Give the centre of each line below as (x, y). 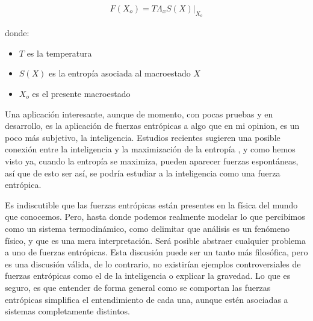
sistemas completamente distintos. (68, 311)
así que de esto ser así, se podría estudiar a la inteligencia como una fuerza (143, 173)
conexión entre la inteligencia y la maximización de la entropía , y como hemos (150, 149)
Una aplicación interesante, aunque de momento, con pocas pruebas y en (139, 114)
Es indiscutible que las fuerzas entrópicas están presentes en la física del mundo (151, 204)
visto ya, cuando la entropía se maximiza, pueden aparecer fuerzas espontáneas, (152, 160)
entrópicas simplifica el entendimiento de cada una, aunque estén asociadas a (147, 299)
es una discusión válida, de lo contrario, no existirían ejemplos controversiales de (153, 263)
